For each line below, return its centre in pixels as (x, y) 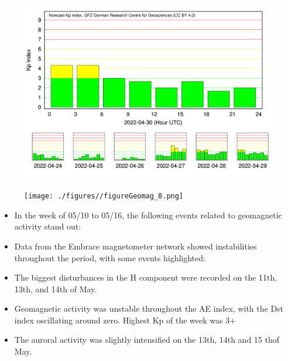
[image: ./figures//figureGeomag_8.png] (104, 196)
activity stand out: (48, 226)
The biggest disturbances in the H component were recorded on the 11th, (146, 277)
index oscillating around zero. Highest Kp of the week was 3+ (125, 320)
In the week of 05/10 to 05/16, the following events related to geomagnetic (148, 215)
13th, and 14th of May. (56, 289)
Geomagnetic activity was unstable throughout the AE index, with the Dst (149, 308)
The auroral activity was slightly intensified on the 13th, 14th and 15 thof (147, 340)
